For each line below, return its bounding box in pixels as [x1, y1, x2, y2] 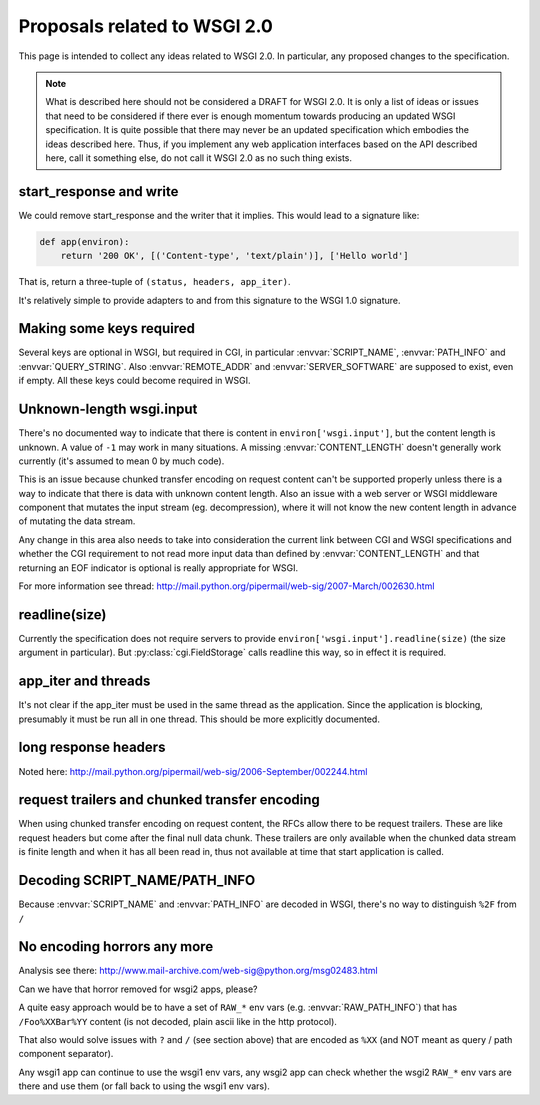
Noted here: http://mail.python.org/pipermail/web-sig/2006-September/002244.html [18, 765, 368, 777]
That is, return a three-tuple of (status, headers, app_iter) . [18, 276, 291, 288]
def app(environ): [39, 236, 130, 247]
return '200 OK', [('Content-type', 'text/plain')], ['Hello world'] [60, 250, 409, 262]
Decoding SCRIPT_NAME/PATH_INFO [18, 872, 256, 889]
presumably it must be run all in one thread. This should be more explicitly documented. [18, 713, 380, 725]
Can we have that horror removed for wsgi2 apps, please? [18, 983, 258, 995]
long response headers [18, 739, 166, 756]
